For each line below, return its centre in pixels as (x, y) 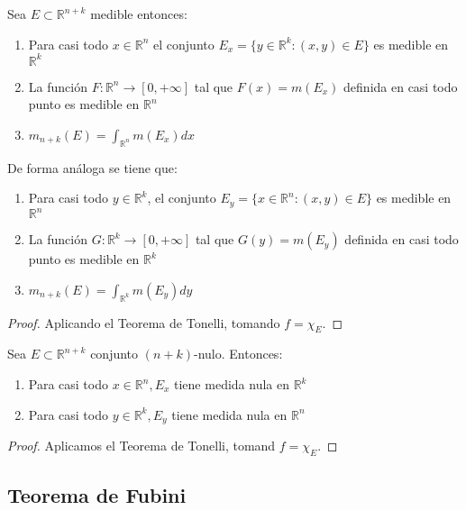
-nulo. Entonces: (238, 354)
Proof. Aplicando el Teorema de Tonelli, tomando (144, 322)
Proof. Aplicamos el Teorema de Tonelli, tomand (142, 446)
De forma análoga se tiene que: (92, 167)
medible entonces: (139, 14)
